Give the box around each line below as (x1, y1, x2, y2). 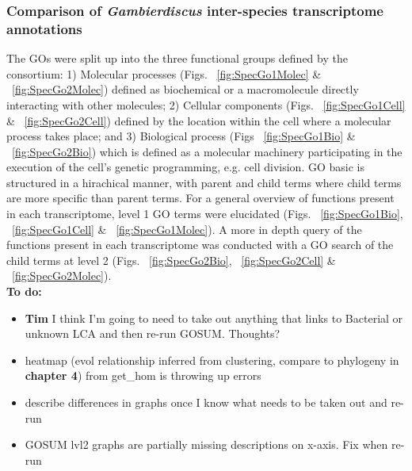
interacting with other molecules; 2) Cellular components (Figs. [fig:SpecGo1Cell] (6, 96, 406, 113)
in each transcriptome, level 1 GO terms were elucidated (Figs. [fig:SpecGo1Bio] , (6, 205, 403, 222)
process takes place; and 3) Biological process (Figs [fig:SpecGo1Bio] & (6, 128, 356, 144)
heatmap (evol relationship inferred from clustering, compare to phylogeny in (25, 351, 399, 368)
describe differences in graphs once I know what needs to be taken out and (25, 394, 387, 411)
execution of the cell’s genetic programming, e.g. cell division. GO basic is (6, 159, 364, 175)
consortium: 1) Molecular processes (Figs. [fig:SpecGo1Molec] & (6, 65, 322, 82)
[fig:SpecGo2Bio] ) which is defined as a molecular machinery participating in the (12, 143, 402, 159)
